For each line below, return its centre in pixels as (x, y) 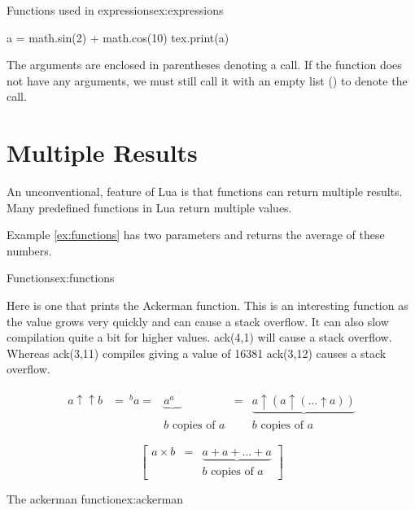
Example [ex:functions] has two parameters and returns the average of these (196, 235)
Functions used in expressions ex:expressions (115, 10)
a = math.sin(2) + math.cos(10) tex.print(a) (118, 37)
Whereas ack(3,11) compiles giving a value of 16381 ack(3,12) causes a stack (197, 353)
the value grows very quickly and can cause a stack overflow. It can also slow (198, 321)
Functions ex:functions (61, 278)
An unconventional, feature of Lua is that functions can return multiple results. (205, 192)
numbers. (29, 250)
